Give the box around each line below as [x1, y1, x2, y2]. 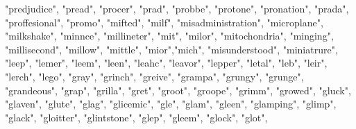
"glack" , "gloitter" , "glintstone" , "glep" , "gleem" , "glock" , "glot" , [5, 110, 268, 124]
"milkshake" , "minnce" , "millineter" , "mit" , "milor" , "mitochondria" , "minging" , [5, 28, 334, 43]
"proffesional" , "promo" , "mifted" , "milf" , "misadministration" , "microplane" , [5, 15, 323, 29]
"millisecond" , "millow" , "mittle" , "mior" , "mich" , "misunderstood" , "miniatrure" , [5, 42, 338, 56]
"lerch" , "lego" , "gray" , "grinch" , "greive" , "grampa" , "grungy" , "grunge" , [5, 69, 304, 83]
